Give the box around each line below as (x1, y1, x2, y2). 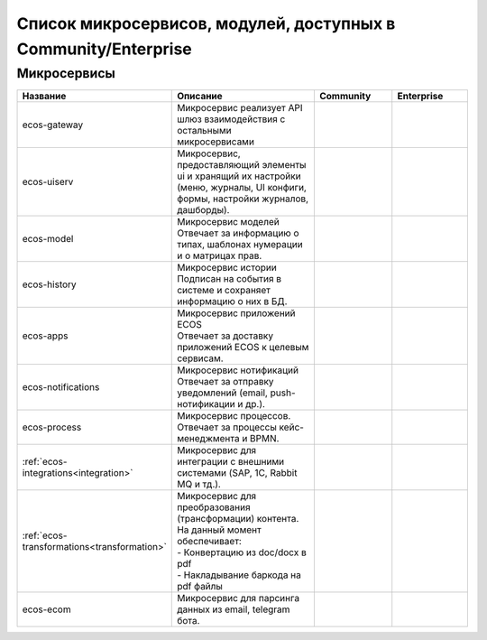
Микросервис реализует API (177, 102, 303, 115)
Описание (177, 90, 223, 103)
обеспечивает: (177, 535, 243, 548)
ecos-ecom (22, 603, 71, 616)
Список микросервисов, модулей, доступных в (16, 14, 396, 33)
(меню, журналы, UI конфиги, (177, 181, 307, 194)
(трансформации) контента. (177, 513, 299, 525)
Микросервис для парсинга (177, 592, 300, 605)
